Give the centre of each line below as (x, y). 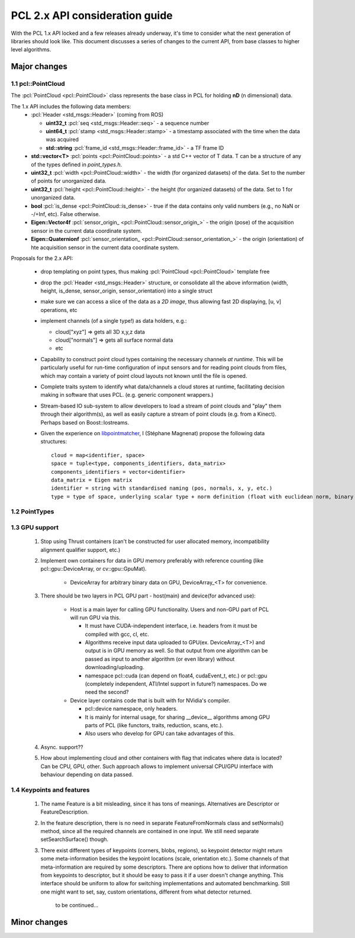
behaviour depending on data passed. (87, 774)
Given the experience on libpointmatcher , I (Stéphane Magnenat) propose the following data (153, 433)
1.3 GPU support (35, 527)
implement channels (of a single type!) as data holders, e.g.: (114, 321)
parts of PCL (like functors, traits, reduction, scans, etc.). (154, 725)
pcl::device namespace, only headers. (131, 709)
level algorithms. (31, 50)
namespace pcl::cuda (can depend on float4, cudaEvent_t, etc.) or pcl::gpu (176, 676)
